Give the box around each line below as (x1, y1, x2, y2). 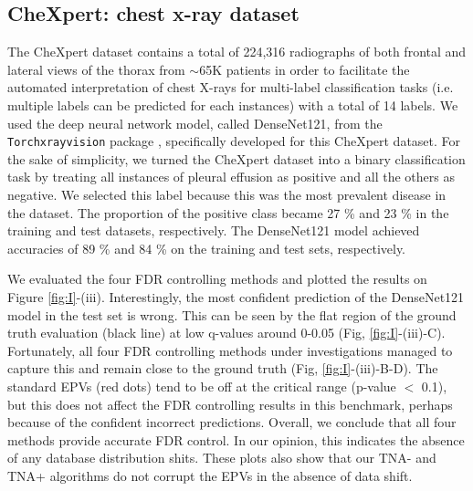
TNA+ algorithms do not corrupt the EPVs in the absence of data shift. (7, 465, 413, 485)
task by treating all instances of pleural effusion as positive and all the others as (7, 167, 455, 186)
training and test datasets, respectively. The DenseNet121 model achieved (7, 221, 420, 240)
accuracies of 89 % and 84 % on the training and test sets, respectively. (7, 238, 406, 257)
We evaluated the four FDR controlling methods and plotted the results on (7, 269, 427, 288)
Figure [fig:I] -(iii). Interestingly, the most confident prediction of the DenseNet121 (7, 287, 465, 306)
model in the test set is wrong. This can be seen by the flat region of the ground (7, 305, 457, 324)
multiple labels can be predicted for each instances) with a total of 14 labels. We (7, 95, 458, 114)
